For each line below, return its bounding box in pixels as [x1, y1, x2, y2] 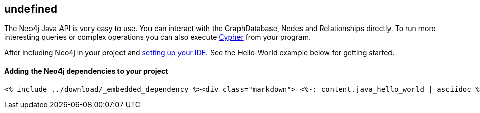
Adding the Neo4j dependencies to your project [4, 67, 168, 76]
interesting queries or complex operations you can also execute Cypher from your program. [4, 33, 311, 42]
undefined [4, 3, 57, 15]
